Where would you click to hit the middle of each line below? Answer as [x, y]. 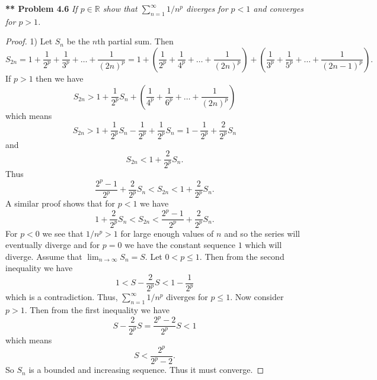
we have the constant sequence [180, 245]
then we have [60, 78]
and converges [278, 8]
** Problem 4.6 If [41, 8]
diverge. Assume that [44, 256]
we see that [63, 233]
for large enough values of [167, 233]
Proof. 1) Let [29, 41]
